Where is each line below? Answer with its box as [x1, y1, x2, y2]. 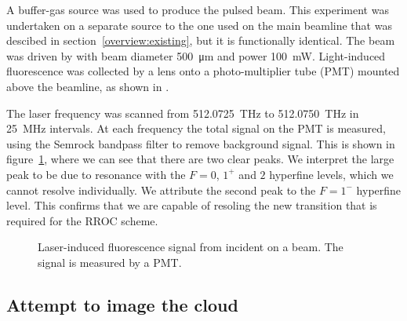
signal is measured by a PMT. [38, 254, 182, 270]
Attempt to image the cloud [6, 292, 238, 316]
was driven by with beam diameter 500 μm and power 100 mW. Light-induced [6, 47, 386, 64]
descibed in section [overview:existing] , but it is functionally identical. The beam [6, 32, 395, 49]
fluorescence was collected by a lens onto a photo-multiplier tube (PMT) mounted [6, 63, 400, 79]
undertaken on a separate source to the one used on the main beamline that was [6, 16, 392, 33]
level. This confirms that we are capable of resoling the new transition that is [6, 197, 377, 213]
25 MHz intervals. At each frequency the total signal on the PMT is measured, [6, 120, 386, 137]
